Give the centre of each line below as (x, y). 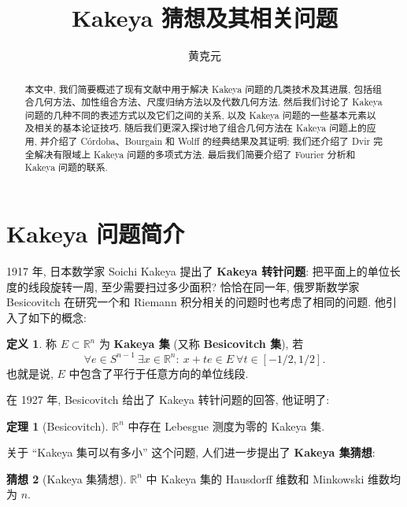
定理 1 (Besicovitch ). (57, 426)
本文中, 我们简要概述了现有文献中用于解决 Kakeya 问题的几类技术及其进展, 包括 (199, 89)
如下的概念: (57, 317)
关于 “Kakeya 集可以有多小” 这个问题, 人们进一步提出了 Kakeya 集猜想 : (191, 452)
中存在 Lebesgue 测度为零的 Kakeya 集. (226, 426)
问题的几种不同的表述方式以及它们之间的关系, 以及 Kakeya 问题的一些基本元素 (196, 115)
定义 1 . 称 (31, 344)
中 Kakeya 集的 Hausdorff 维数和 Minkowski (255, 478)
